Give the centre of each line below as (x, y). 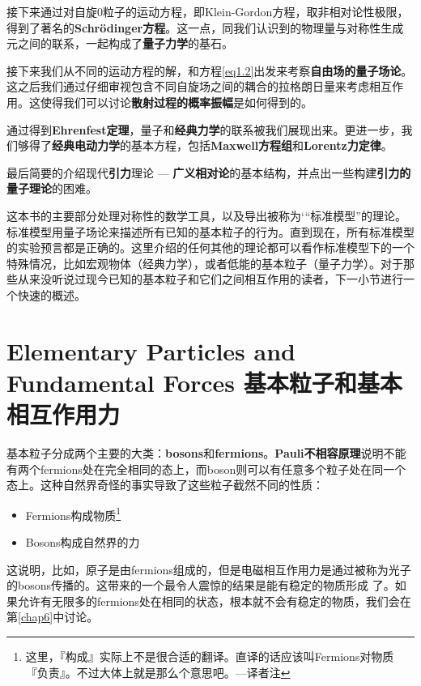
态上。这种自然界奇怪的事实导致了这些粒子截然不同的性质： (165, 485)
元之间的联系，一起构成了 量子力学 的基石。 (120, 43)
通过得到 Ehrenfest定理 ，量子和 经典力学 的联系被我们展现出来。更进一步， (204, 129)
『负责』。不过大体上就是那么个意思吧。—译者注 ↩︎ (158, 672)
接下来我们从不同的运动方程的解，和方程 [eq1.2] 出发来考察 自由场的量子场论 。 (210, 70)
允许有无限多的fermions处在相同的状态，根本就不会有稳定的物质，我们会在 (214, 601)
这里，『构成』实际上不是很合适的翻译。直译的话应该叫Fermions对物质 (210, 656)
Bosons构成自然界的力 (83, 542)
